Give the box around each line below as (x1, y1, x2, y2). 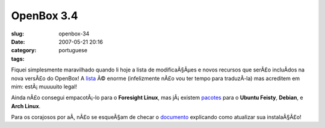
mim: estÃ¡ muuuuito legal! (11, 83, 78, 90)
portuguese (58, 47, 87, 54)
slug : (11, 30, 24, 37)
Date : (11, 38, 25, 45)
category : (11, 47, 37, 54)
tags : (11, 55, 25, 62)
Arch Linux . (11, 102, 41, 109)
